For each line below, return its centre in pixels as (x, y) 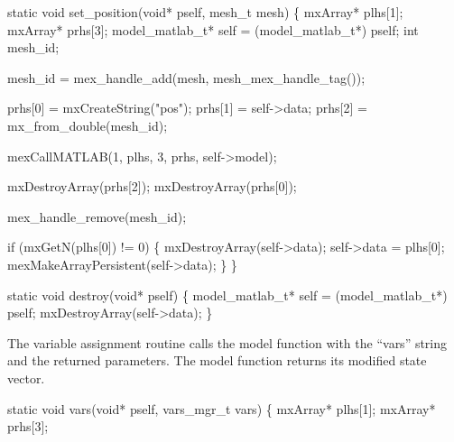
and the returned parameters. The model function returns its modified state (217, 360)
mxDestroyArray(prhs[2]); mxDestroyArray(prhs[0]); (152, 186)
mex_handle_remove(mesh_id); (97, 216)
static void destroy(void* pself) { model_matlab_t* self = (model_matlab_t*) (227, 295)
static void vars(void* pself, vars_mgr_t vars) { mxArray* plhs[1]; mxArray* (222, 408)
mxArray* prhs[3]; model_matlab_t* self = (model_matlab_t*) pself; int (213, 29)
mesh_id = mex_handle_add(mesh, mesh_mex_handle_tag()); (186, 77)
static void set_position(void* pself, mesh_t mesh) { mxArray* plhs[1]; (205, 12)
